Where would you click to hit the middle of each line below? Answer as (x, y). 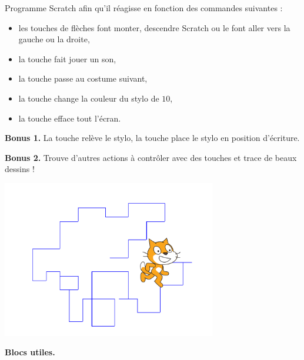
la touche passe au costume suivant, (83, 78)
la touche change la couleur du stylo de (89, 98)
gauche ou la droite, (54, 39)
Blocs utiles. (30, 352)
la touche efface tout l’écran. (70, 118)
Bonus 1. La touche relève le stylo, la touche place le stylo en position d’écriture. (152, 138)
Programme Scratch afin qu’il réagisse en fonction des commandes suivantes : (144, 8)
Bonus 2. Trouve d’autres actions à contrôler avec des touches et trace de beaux (151, 157)
